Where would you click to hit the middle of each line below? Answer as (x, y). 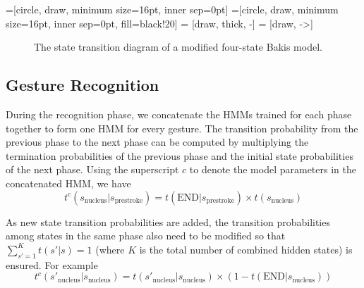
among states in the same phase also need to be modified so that (146, 236)
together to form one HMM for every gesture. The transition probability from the (182, 128)
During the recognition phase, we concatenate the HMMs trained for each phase (179, 114)
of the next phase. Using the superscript (92, 169)
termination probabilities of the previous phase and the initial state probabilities (180, 155)
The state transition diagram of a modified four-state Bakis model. (178, 47)
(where (110, 249)
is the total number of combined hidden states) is (246, 249)
